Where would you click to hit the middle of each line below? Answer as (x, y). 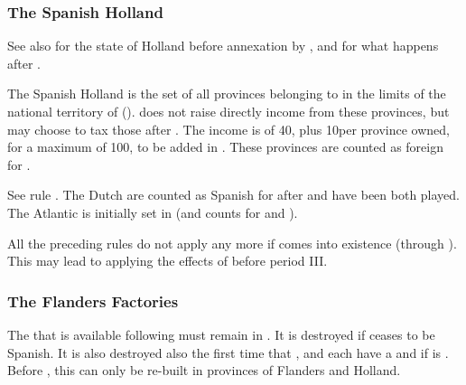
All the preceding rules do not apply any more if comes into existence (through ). (232, 243)
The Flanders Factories (93, 300)
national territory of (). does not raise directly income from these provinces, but (228, 111)
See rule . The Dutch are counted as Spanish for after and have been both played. (234, 195)
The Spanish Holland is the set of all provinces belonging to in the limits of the (227, 94)
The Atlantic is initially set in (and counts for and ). (153, 212)
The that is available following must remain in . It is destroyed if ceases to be (221, 334)
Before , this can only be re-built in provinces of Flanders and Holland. (204, 370)
